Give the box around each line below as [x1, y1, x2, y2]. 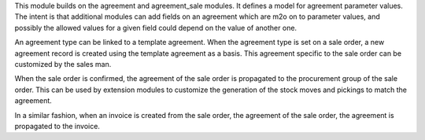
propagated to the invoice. [14, 121, 100, 131]
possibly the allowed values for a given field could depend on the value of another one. [14, 23, 297, 32]
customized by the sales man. [14, 59, 112, 68]
